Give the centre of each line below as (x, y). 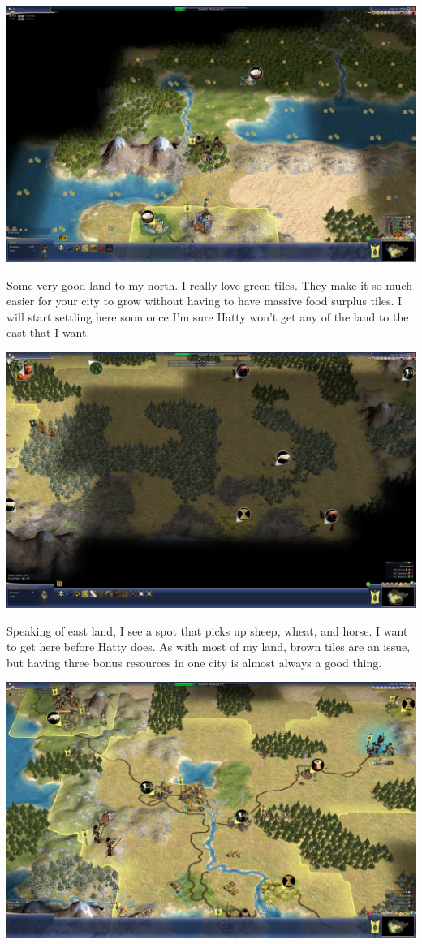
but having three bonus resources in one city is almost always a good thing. (194, 662)
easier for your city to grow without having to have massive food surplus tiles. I (205, 301)
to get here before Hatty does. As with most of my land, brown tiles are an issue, (209, 647)
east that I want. (48, 332)
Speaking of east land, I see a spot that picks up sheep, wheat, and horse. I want (207, 630)
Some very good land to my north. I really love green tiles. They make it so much (209, 284)
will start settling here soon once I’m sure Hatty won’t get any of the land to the (208, 316)
